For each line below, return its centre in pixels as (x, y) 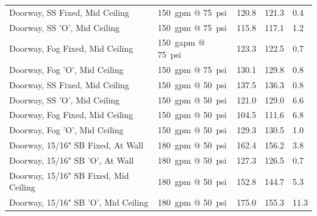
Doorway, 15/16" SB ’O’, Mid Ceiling (79, 202)
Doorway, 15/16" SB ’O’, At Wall (72, 160)
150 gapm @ (181, 42)
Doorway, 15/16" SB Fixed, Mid (69, 175)
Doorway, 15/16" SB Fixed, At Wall (77, 145)
